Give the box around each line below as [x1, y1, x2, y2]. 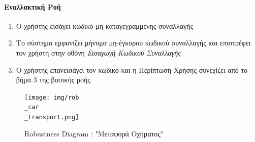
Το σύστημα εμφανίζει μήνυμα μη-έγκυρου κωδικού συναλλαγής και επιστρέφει [16, 37, 251, 48]
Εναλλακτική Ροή [4, 1, 61, 12]
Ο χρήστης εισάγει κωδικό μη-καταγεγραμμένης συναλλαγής [16, 20, 194, 31]
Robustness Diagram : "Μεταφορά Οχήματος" [24, 128, 164, 138]
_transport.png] [24, 114, 79, 121]
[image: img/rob [24, 93, 79, 101]
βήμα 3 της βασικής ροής [16, 74, 90, 85]
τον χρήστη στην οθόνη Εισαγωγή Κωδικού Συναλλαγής [16, 47, 181, 58]
